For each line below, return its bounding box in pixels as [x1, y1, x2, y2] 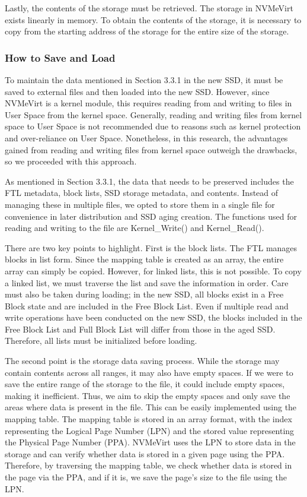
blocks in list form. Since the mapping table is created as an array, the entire [5, 253, 284, 265]
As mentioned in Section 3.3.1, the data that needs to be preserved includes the [5, 175, 294, 187]
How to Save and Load [5, 50, 116, 65]
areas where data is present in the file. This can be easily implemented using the [5, 401, 297, 413]
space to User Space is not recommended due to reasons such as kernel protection [5, 120, 301, 132]
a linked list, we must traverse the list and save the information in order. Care [5, 276, 289, 289]
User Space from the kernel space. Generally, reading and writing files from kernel [5, 108, 302, 121]
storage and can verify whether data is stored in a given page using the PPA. [5, 447, 285, 460]
